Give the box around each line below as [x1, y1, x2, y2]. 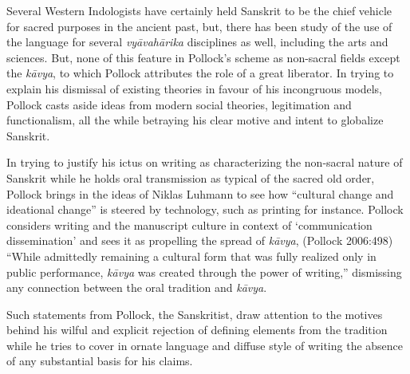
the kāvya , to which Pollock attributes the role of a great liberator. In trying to [6, 65, 394, 81]
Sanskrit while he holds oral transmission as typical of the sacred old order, [6, 169, 375, 186]
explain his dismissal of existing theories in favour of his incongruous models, [6, 80, 383, 96]
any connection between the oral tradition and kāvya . [6, 279, 267, 296]
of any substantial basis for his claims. [6, 352, 193, 369]
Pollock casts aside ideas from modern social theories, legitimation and [6, 96, 352, 112]
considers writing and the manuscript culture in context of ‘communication [6, 216, 373, 233]
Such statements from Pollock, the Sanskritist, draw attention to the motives [6, 305, 383, 322]
